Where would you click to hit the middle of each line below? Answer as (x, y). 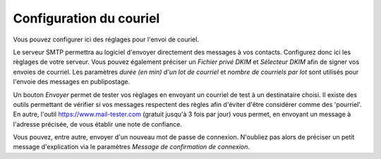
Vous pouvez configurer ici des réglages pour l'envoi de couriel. (106, 39)
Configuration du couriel (86, 18)
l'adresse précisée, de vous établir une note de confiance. (98, 124)
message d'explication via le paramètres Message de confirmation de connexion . (132, 147)
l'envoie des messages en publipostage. (72, 82)
